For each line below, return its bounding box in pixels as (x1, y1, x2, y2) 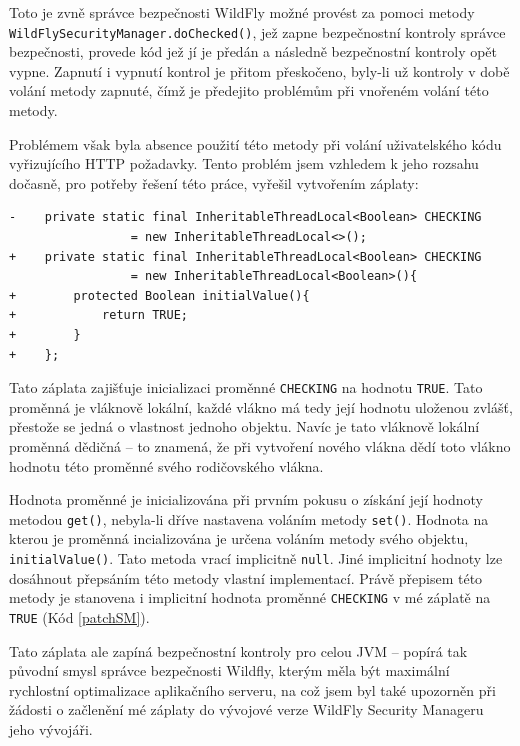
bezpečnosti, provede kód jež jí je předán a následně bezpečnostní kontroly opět (9, 41, 498, 62)
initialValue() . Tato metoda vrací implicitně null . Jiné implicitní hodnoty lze (9, 548, 503, 569)
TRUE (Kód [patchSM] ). (9, 606, 150, 627)
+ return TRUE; (9, 308, 188, 323)
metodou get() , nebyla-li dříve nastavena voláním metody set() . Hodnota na (9, 508, 489, 529)
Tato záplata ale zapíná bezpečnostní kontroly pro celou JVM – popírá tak (9, 640, 468, 661)
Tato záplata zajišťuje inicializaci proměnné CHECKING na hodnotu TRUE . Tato (9, 377, 483, 398)
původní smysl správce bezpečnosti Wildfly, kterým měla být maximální (9, 660, 450, 681)
